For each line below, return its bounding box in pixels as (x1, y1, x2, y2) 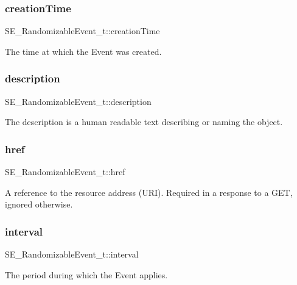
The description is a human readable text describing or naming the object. (5, 115, 283, 128)
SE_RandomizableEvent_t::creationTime (5, 24, 160, 37)
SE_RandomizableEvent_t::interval (5, 248, 139, 261)
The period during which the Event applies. (5, 268, 168, 281)
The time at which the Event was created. (5, 45, 162, 57)
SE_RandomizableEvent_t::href (5, 165, 125, 178)
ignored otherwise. (5, 198, 73, 211)
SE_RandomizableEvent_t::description (5, 95, 152, 107)
